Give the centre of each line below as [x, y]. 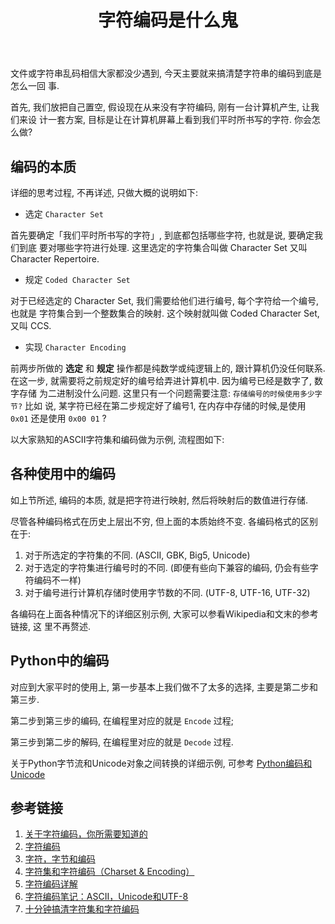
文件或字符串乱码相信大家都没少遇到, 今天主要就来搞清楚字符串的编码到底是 [166, 73]
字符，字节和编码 [60, 859]
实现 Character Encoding [75, 347]
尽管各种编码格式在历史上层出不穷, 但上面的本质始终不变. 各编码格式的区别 [164, 521]
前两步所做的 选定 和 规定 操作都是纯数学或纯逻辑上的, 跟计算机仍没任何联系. [168, 368]
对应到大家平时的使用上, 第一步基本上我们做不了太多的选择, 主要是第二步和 [164, 687]
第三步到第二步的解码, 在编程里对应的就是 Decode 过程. [122, 742]
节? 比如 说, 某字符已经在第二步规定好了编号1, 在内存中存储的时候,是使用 [158, 405]
